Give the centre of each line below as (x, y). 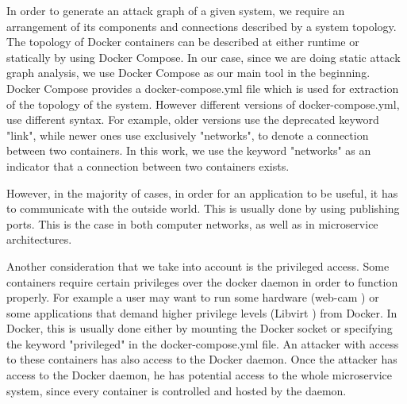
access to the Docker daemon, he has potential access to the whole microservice (199, 375)
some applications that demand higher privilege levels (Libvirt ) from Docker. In (202, 312)
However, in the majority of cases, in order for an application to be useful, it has (202, 192)
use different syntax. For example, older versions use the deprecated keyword (193, 119)
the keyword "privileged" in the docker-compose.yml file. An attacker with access (203, 343)
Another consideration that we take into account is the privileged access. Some (198, 265)
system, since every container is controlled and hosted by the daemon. (177, 390)
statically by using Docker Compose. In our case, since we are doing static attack (203, 57)
